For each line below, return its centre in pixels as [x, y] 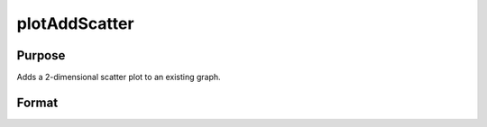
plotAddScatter [75, 23]
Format [37, 102]
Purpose [41, 55]
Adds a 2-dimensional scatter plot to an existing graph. [119, 77]
